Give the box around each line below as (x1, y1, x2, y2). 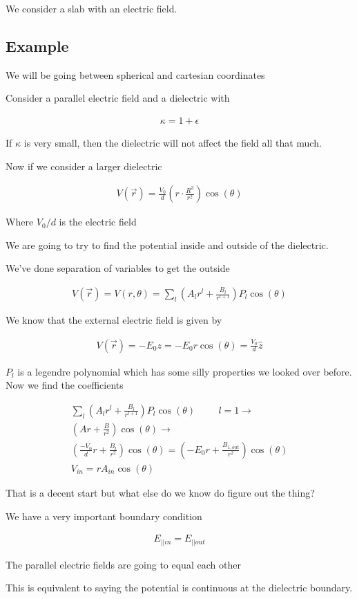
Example (6, 35, 69, 56)
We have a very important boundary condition (6, 508, 202, 523)
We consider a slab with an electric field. (6, 1, 177, 15)
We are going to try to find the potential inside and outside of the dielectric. (6, 237, 329, 252)
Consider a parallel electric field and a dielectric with (6, 91, 230, 105)
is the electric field (59, 214, 137, 229)
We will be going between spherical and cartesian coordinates (6, 67, 265, 82)
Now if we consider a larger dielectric (6, 158, 162, 173)
